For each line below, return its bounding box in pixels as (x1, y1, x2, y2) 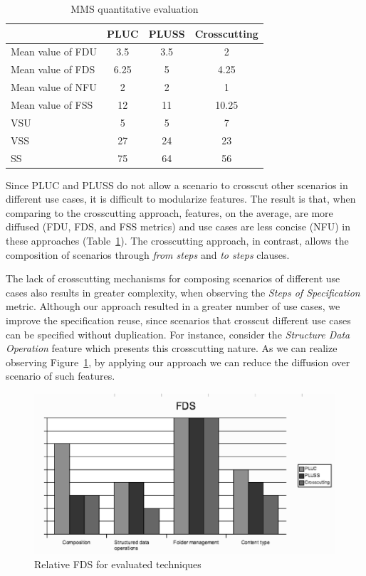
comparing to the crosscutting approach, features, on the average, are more (6, 205, 333, 220)
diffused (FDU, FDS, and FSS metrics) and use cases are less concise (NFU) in (6, 219, 351, 234)
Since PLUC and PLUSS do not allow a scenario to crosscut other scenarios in (6, 177, 348, 192)
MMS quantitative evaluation (70, 1, 199, 16)
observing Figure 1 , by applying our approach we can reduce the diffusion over (6, 354, 350, 369)
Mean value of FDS (11, 62, 95, 77)
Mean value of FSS (11, 97, 93, 112)
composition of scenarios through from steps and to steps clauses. (6, 247, 290, 262)
